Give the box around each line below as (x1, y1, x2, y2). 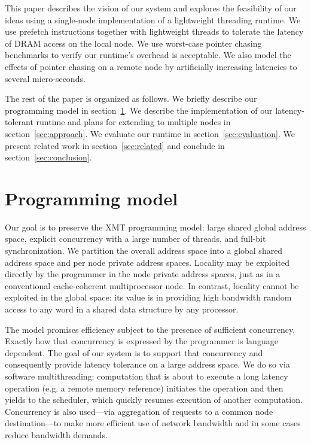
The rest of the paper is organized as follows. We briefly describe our (5, 92, 257, 105)
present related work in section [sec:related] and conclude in (5, 139, 225, 151)
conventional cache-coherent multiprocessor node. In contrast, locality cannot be (5, 279, 299, 292)
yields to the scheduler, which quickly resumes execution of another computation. (5, 393, 303, 406)
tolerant (5, 116, 33, 128)
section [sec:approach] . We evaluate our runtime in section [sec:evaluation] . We (5, 127, 295, 139)
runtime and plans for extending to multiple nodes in (36, 116, 231, 128)
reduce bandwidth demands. (5, 428, 108, 441)
